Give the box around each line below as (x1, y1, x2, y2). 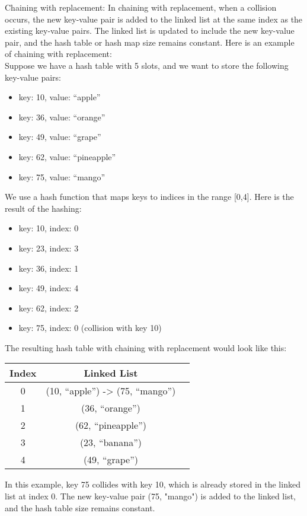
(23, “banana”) (79, 435, 142, 450)
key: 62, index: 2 (18, 301, 79, 314)
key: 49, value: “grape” (18, 130, 101, 143)
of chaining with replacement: (5, 47, 112, 60)
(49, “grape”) (83, 453, 138, 467)
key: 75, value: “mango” (18, 170, 105, 183)
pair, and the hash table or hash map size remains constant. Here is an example (5, 36, 295, 48)
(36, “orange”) (81, 401, 140, 415)
